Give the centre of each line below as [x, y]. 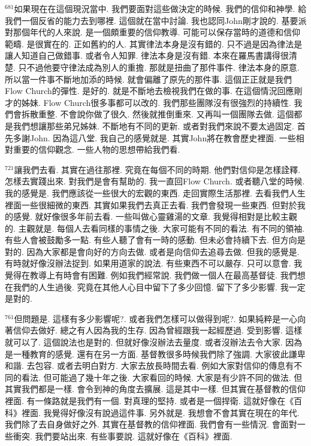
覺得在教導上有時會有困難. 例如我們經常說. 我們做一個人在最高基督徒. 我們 [151, 275]
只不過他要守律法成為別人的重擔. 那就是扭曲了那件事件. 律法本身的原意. [159, 67]
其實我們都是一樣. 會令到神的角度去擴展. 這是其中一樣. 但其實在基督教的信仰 [155, 389]
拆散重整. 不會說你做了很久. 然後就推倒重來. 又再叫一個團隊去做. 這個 [158, 114]
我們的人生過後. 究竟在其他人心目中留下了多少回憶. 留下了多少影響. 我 [151, 286]
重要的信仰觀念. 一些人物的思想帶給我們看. [96, 149]
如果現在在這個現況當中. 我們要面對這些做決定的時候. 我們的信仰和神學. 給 [160, 8]
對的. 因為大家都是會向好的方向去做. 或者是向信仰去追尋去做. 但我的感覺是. [152, 251]
